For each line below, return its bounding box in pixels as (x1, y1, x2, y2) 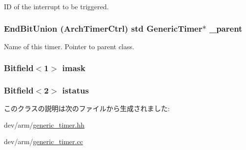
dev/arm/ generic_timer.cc (4, 136, 83, 146)
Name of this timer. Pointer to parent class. (4, 41, 134, 51)
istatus (62, 84, 89, 96)
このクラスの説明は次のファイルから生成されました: (4, 103, 170, 113)
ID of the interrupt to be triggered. (4, 1, 109, 11)
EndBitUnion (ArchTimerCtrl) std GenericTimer (4, 22, 203, 34)
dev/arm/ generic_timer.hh (4, 120, 85, 130)
